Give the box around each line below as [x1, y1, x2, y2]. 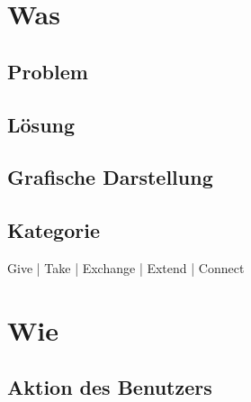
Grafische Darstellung [7, 163, 213, 191]
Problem [7, 57, 88, 85]
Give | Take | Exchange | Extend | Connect [7, 258, 245, 277]
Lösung [7, 110, 76, 138]
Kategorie [7, 216, 100, 244]
